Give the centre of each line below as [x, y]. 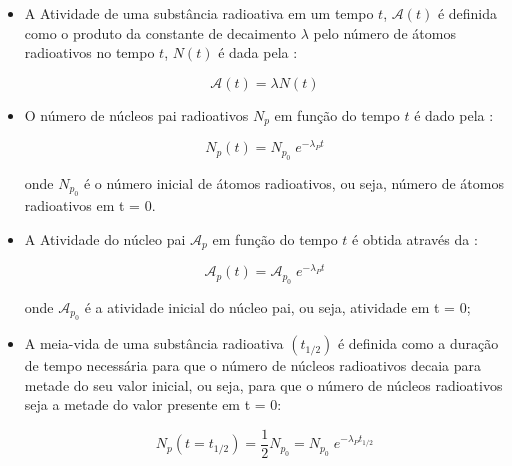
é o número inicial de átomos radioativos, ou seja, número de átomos [293, 182]
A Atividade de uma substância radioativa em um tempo [199, 13]
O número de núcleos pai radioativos [136, 114]
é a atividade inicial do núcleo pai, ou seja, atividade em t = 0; [277, 306]
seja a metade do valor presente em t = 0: [153, 404]
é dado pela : [454, 114]
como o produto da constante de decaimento [160, 32]
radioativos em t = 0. [90, 205]
